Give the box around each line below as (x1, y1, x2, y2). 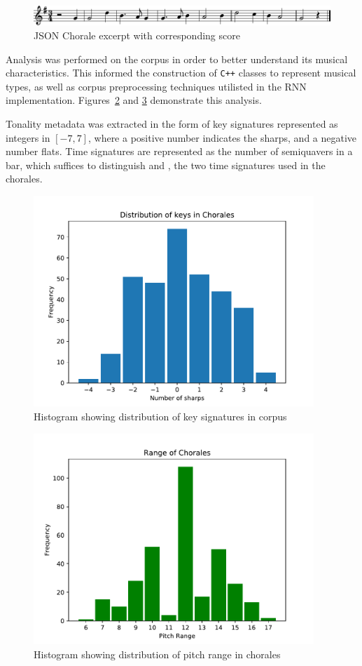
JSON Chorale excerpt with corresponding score (34, 27, 240, 42)
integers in (6, 130, 50, 145)
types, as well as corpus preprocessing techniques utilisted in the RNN (6, 79, 307, 93)
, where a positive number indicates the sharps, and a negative (88, 130, 357, 145)
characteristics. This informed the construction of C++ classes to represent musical (6, 65, 356, 80)
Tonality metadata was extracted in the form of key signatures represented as (6, 116, 338, 131)
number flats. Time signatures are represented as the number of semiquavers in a (6, 144, 353, 159)
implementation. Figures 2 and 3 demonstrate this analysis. (6, 93, 262, 107)
